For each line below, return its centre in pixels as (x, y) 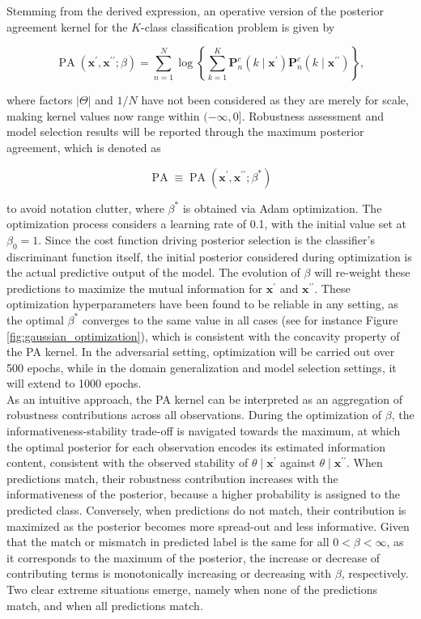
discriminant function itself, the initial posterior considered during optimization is (209, 256)
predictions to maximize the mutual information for (134, 288)
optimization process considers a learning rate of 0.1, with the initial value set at (207, 224)
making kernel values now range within (103, 115)
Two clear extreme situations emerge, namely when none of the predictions (192, 589)
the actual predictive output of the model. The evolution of (153, 272)
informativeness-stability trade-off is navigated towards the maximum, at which (204, 431)
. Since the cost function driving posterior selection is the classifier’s (206, 239)
